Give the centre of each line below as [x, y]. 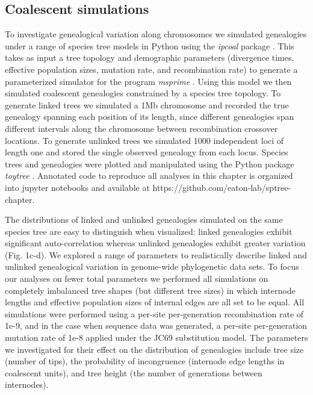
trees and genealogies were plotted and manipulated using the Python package [150, 163]
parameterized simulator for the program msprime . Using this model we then [148, 81]
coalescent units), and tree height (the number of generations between [134, 372]
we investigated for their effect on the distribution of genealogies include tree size [154, 349]
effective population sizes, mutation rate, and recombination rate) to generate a [151, 69]
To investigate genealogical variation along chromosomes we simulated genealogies [156, 34]
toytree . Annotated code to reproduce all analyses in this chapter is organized [149, 176]
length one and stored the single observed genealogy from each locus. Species [147, 152]
